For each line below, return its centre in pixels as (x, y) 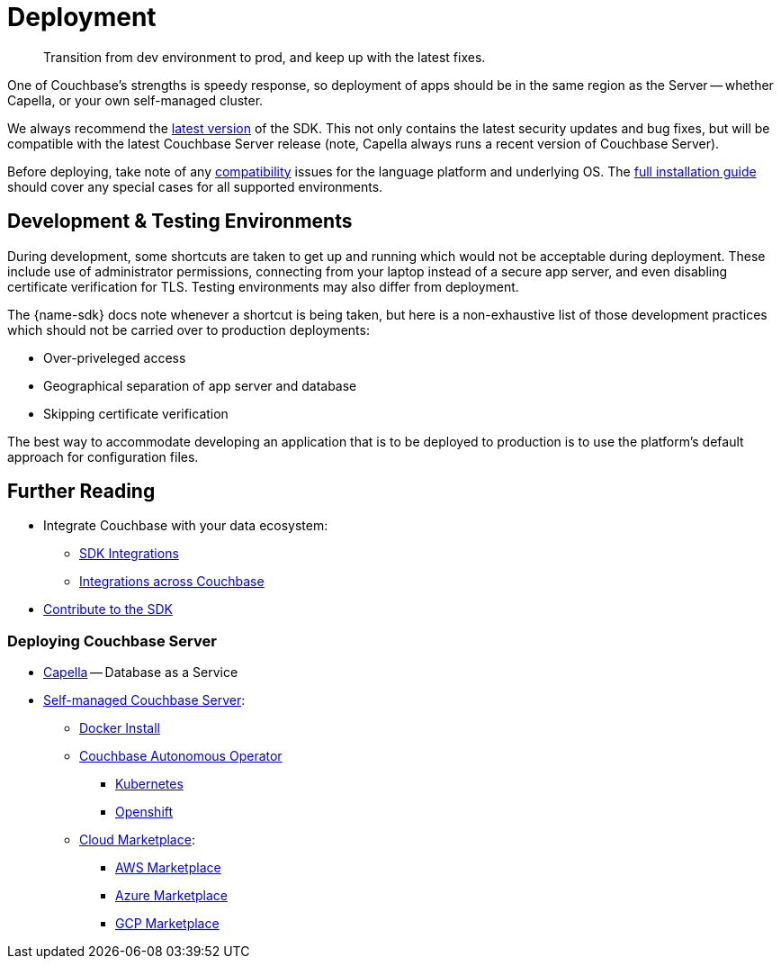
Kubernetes (149, 784)
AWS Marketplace (168, 868)
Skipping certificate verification (136, 413)
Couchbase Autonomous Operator (181, 756)
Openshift (144, 812)
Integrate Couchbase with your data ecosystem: (186, 526)
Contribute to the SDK (108, 609)
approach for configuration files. (103, 456)
